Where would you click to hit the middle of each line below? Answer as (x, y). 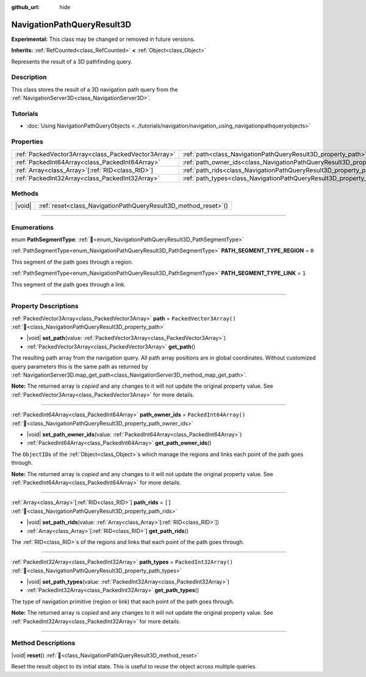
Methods (25, 194)
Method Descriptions (43, 643)
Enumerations (33, 227)
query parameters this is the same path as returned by (80, 366)
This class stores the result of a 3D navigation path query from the (95, 89)
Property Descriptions (45, 306)
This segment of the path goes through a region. (72, 262)
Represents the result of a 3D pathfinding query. (72, 62)
